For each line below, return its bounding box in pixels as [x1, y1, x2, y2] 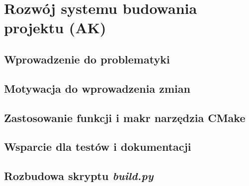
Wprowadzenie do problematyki [4, 51, 170, 66]
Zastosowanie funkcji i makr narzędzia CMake [4, 110, 246, 125]
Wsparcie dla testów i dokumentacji [4, 139, 191, 154]
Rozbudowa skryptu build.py [4, 168, 154, 184]
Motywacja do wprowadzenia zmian [4, 80, 190, 96]
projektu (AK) [4, 17, 106, 38]
